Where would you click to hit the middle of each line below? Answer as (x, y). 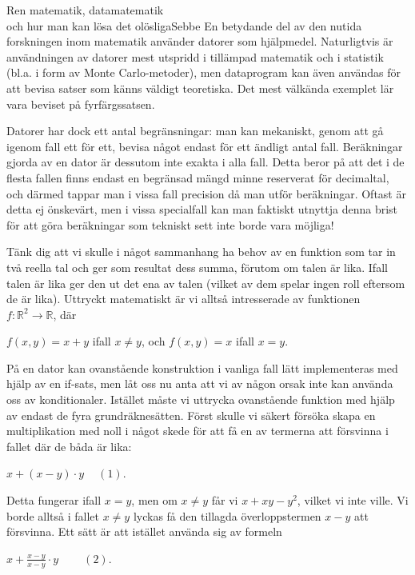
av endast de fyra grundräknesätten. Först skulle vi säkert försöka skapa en (191, 415)
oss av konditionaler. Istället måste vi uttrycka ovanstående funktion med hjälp (201, 399)
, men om (154, 500)
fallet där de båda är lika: (69, 446)
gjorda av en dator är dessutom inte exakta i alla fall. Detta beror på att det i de (206, 162)
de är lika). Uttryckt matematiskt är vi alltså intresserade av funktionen (184, 299)
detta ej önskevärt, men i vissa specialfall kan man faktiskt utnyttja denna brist (202, 209)
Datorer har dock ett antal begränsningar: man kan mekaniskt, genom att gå (195, 131)
